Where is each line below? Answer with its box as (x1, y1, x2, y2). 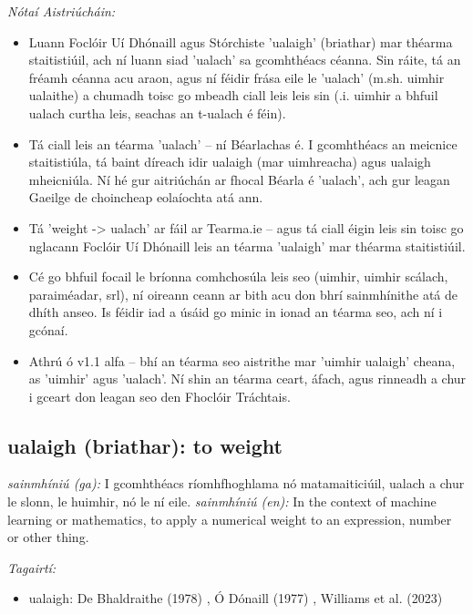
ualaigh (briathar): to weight (7, 431, 283, 459)
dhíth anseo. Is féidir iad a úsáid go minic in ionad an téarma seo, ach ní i (28, 302, 443, 322)
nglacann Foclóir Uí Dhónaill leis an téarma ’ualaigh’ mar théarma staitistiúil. (28, 236, 466, 255)
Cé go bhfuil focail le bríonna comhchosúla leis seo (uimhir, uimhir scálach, (28, 267, 448, 286)
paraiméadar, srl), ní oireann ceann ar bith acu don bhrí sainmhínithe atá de (28, 284, 458, 303)
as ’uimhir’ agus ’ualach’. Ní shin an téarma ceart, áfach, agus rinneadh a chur (28, 369, 467, 388)
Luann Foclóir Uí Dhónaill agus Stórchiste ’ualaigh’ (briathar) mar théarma (28, 32, 453, 51)
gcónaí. (28, 320, 68, 339)
